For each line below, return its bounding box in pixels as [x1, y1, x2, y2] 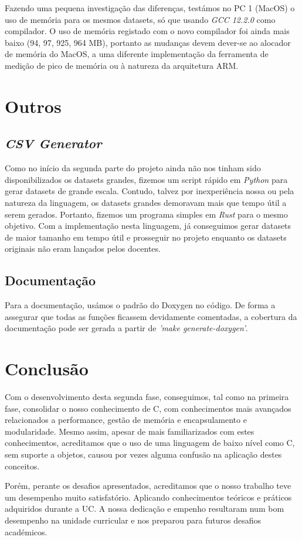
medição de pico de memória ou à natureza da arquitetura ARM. [5, 59, 239, 71]
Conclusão [5, 356, 89, 381]
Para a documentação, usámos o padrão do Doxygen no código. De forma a [5, 299, 276, 311]
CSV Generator [5, 134, 102, 152]
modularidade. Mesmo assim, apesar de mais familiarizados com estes [5, 425, 255, 437]
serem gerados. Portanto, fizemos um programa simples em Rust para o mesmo [5, 208, 288, 220]
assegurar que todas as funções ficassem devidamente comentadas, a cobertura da [5, 310, 297, 322]
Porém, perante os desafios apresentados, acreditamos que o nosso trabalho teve [5, 479, 291, 492]
